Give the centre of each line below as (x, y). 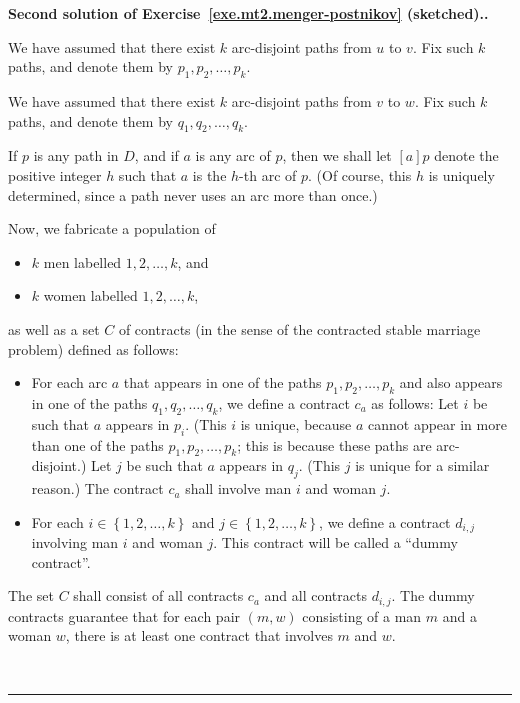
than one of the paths (97, 444)
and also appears (451, 382)
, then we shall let (337, 155)
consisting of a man (362, 615)
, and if (156, 155)
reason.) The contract (97, 488)
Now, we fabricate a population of (112, 228)
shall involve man (238, 488)
